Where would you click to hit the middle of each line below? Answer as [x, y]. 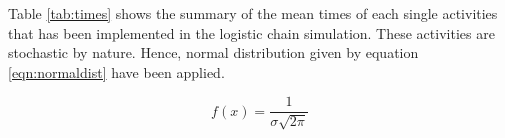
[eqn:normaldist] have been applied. [116, 71]
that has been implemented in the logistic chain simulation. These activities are [251, 32]
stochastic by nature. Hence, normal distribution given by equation [213, 52]
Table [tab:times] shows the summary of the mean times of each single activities [253, 13]
